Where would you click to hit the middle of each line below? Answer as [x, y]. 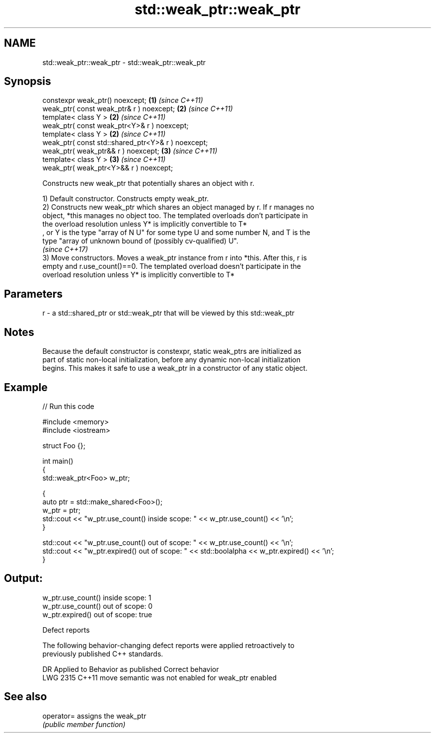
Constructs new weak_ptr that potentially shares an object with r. [148, 183]
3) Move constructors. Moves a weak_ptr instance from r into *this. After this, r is [175, 258]
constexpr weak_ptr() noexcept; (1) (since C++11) [123, 100]
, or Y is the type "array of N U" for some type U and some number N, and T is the [176, 233]
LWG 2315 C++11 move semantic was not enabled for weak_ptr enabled [160, 677]
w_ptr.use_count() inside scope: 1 [97, 597]
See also [26, 697]
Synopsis [28, 82]
